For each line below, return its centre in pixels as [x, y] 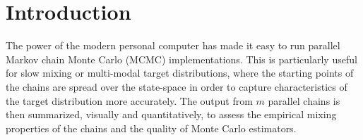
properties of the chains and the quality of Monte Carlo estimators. [151, 128]
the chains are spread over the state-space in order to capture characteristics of [177, 86]
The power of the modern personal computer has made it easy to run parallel [173, 45]
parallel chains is [304, 100]
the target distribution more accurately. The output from [129, 100]
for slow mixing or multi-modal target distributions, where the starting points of [180, 73]
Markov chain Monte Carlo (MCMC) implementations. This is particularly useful [181, 59]
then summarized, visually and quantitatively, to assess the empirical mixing [171, 114]
